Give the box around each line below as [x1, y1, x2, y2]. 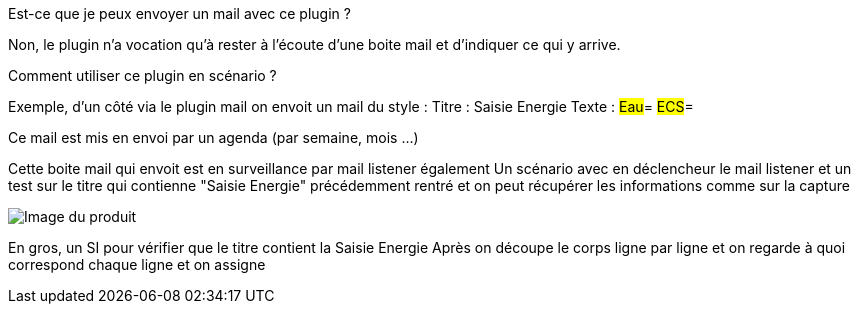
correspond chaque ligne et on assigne [8, 256, 266, 273]
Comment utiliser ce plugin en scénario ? [8, 67, 277, 84]
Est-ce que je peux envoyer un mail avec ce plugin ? [8, 5, 351, 22]
